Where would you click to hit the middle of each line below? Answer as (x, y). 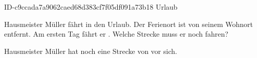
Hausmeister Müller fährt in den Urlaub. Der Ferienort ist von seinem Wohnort (128, 24)
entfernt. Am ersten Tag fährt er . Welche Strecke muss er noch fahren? (116, 34)
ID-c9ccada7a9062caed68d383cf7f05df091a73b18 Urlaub (91, 7)
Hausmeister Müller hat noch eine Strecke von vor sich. (91, 51)
